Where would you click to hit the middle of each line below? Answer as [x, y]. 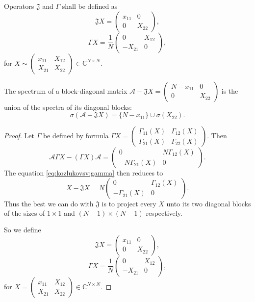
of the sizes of [25, 213]
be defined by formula [76, 136]
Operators [19, 6]
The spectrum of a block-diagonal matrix [66, 90]
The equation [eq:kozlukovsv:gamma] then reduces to [84, 173]
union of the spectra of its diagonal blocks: [68, 107]
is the [230, 90]
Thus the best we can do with [49, 203]
